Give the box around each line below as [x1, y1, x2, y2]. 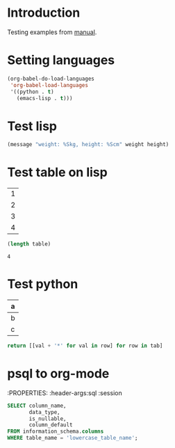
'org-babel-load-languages [10, 81, 89, 88]
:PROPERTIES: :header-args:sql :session [7, 388, 123, 397]
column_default [28, 422, 73, 429]
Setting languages [7, 52, 115, 68]
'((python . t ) [10, 88, 54, 95]
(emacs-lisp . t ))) [16, 95, 73, 102]
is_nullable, [28, 415, 67, 422]
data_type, [28, 408, 60, 415]
